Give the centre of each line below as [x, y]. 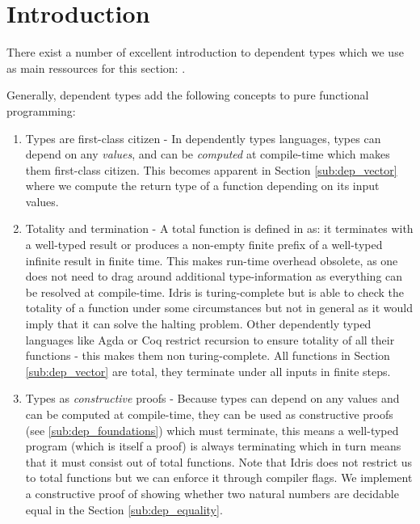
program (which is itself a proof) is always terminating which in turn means [213, 446]
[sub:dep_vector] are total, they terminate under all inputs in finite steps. [208, 371]
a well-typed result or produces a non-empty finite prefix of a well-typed [204, 245]
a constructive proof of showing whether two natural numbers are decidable [212, 493]
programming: [41, 110]
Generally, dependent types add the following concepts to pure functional [188, 95]
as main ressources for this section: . [96, 68]
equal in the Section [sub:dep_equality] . [124, 509]
